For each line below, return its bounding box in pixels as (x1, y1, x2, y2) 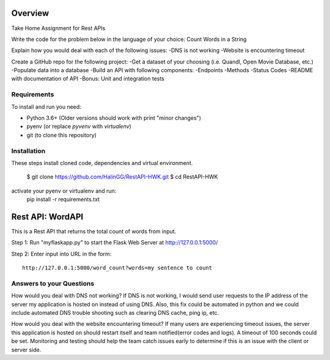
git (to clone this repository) (26, 131, 97, 139)
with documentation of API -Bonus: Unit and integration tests (11, 75, 165, 83)
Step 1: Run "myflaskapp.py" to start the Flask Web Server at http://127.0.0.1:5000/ (11, 239, 218, 246)
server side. (11, 346, 42, 353)
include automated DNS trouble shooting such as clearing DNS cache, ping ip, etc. (11, 309, 219, 317)
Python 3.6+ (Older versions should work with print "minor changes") (26, 114, 202, 122)
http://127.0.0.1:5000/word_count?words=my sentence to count (22, 265, 213, 271)
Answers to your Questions (11, 279, 95, 287)
